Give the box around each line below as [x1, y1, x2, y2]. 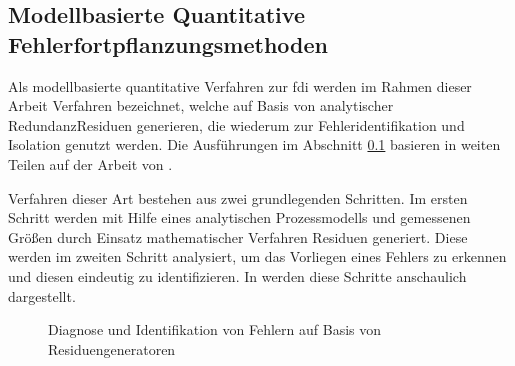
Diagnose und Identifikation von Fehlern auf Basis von [48, 319, 382, 340]
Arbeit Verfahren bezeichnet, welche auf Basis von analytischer [8, 95, 394, 116]
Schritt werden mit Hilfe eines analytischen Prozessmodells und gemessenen [8, 207, 471, 228]
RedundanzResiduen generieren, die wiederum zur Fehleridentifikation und [8, 114, 465, 135]
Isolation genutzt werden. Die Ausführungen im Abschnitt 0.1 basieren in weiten [8, 134, 501, 155]
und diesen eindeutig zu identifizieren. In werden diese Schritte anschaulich [8, 265, 467, 286]
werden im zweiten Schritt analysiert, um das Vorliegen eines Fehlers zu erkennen [8, 246, 507, 267]
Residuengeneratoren [48, 338, 176, 359]
